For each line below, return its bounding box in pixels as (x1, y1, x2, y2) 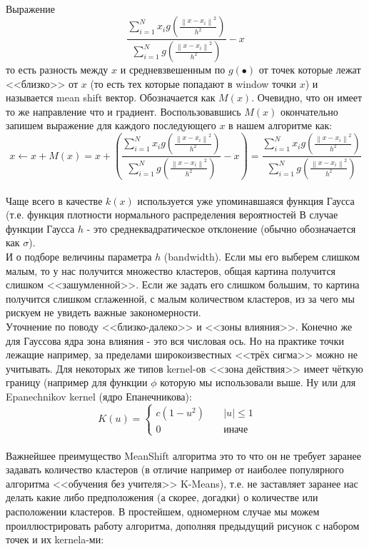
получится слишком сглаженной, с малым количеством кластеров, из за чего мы (6, 291, 355, 306)
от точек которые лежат (258, 62, 361, 77)
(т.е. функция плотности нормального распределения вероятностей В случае (6, 207, 338, 222)
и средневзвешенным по (120, 62, 226, 77)
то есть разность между (6, 62, 108, 77)
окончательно (280, 104, 338, 119)
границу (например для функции (6, 375, 148, 390)
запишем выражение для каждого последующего (6, 118, 216, 133)
